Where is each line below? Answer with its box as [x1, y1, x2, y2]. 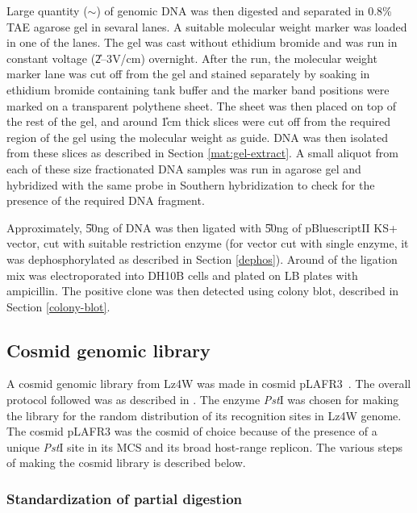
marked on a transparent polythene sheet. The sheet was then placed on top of [6, 97, 397, 114]
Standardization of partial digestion [6, 488, 242, 508]
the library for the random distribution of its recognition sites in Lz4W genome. [6, 407, 402, 423]
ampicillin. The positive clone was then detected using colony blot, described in [6, 282, 399, 299]
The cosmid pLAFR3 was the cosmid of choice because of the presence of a [6, 423, 377, 440]
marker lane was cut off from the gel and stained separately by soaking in [6, 65, 370, 82]
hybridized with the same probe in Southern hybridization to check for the [6, 176, 375, 193]
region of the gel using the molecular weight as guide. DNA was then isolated [6, 128, 389, 145]
